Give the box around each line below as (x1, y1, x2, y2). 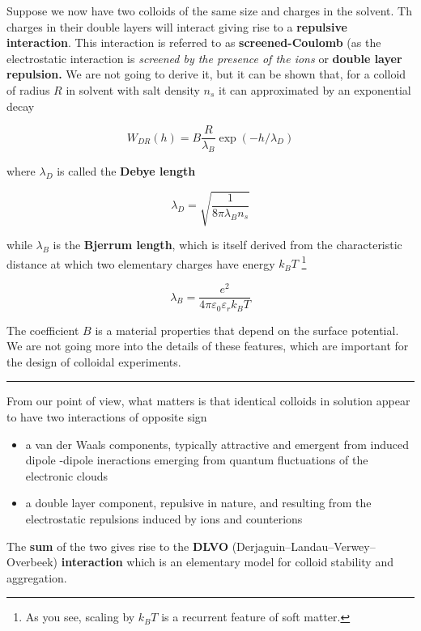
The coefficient (6, 321, 79, 338)
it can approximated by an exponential (219, 81, 411, 98)
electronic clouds (25, 467, 108, 484)
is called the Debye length (57, 163, 196, 180)
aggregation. (6, 569, 67, 586)
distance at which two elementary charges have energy (6, 255, 275, 272)
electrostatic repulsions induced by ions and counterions (25, 510, 303, 527)
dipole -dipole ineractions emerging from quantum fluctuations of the (25, 451, 368, 468)
